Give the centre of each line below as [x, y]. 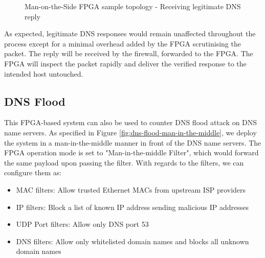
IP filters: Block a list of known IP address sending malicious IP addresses [132, 207]
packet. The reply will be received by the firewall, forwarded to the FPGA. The [129, 53]
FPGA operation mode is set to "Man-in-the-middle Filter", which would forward [131, 153]
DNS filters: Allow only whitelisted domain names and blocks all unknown [132, 241]
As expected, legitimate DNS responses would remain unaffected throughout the [130, 33]
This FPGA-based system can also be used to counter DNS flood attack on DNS [131, 122]
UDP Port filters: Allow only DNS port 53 [82, 224]
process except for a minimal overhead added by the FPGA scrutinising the [123, 43]
